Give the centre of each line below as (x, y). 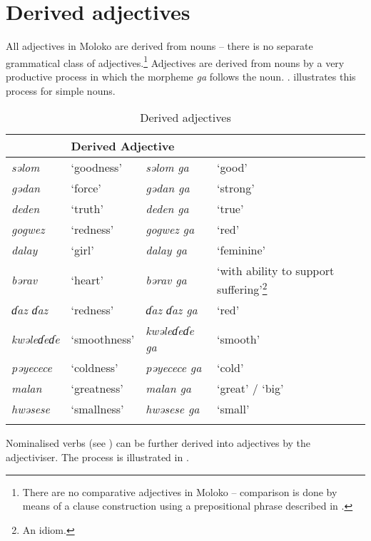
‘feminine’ (242, 250)
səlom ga (167, 168)
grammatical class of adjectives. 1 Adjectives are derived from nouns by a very (175, 61)
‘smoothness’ (103, 339)
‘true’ (230, 209)
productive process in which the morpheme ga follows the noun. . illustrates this (181, 76)
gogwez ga (170, 230)
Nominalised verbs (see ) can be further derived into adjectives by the (158, 443)
